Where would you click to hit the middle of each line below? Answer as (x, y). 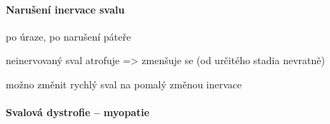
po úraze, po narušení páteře (69, 36)
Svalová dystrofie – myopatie (78, 112)
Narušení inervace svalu (65, 9)
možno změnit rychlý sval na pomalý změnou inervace (124, 84)
